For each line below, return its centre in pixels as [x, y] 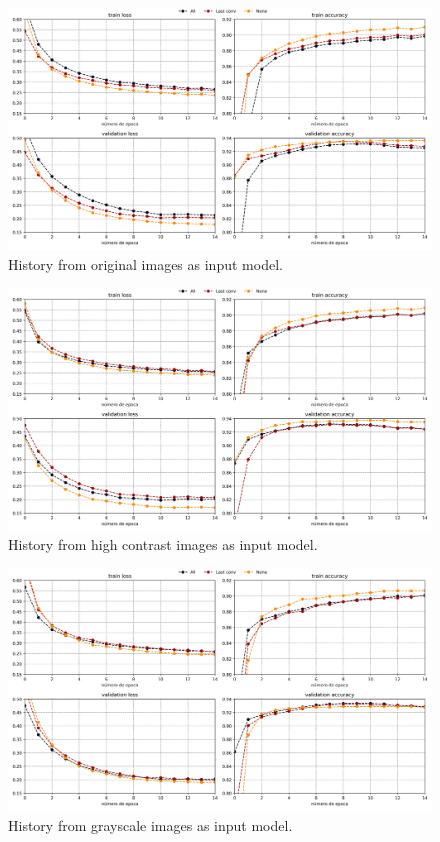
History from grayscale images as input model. [150, 824]
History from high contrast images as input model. [163, 544]
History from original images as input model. [145, 263]
